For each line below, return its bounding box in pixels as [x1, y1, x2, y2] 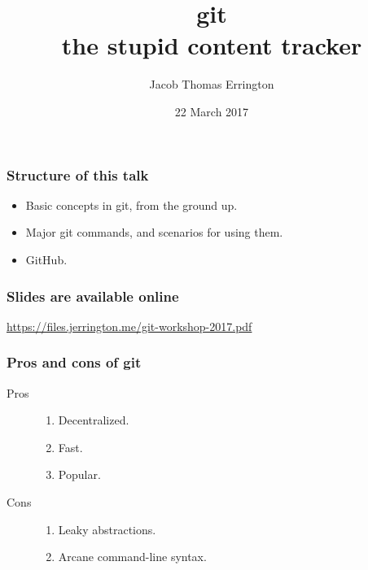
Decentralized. [58, 411, 129, 429]
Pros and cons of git [7, 352, 142, 372]
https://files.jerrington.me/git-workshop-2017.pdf [7, 317, 252, 334]
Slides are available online [7, 285, 179, 306]
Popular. [58, 466, 101, 483]
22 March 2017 [174, 102, 249, 120]
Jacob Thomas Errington [149, 76, 274, 93]
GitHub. [25, 250, 68, 268]
